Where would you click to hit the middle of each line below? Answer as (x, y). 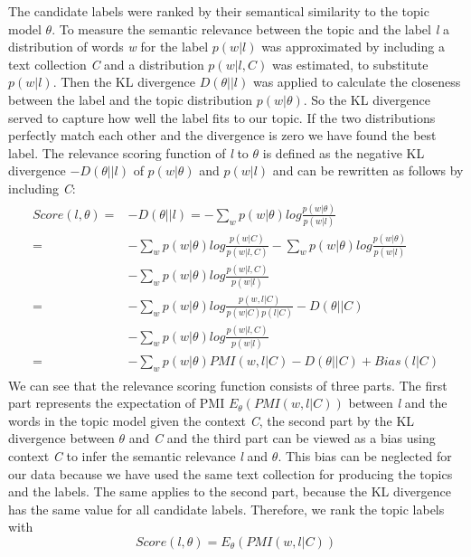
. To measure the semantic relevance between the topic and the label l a (250, 28)
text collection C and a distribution (106, 64)
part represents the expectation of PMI (117, 403)
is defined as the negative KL (344, 152)
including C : (42, 188)
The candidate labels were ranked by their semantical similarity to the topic (219, 11)
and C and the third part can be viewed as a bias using (282, 438)
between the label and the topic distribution (131, 99)
